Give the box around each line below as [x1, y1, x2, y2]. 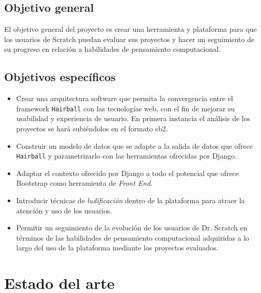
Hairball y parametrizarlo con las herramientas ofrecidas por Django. [16, 150, 237, 161]
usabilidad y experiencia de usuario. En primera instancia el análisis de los [16, 113, 251, 124]
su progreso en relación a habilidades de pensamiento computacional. [4, 44, 220, 54]
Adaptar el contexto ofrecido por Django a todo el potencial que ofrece [16, 167, 239, 178]
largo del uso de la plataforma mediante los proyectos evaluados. [16, 242, 218, 253]
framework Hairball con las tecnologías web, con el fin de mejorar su [16, 103, 235, 113]
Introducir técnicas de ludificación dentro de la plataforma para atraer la [16, 195, 245, 206]
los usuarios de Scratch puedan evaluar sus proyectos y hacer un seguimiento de [4, 33, 254, 44]
